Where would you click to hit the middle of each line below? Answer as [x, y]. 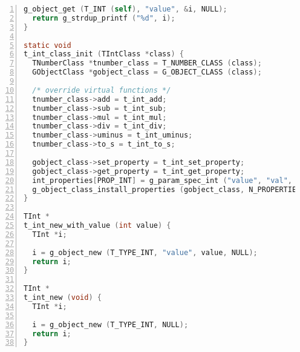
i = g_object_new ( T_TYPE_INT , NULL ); [110, 324]
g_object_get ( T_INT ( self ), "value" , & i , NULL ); [126, 9]
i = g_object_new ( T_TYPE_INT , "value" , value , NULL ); [145, 252]
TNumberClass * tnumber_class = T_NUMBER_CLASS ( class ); [147, 63]
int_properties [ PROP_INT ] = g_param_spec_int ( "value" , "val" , [162, 180]
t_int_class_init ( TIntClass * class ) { [104, 54]
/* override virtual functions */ [102, 90]
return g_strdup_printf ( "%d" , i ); [104, 18]
